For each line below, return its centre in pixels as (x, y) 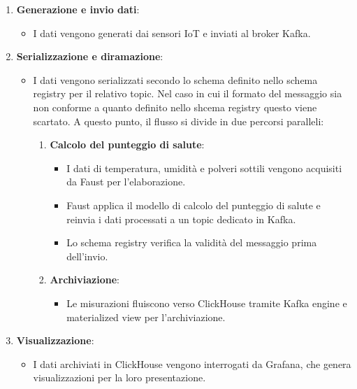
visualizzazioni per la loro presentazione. (119, 377)
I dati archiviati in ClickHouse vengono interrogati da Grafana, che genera (192, 363)
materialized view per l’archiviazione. (146, 317)
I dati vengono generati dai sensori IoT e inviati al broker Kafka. (172, 33)
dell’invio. (87, 256)
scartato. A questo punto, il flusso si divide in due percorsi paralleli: (178, 121)
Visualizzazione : (55, 340)
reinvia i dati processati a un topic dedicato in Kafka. (181, 219)
